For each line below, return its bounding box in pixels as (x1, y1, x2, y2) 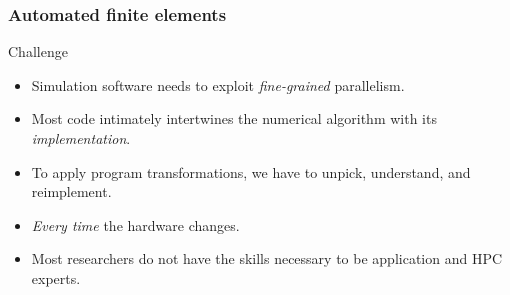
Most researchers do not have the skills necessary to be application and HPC (31, 248, 503, 269)
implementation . (31, 128, 131, 148)
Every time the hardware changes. (31, 214, 240, 235)
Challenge (8, 41, 68, 62)
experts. (31, 267, 81, 288)
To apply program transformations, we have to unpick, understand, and (31, 161, 471, 182)
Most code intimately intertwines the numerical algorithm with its (31, 108, 437, 129)
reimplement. (31, 181, 112, 202)
